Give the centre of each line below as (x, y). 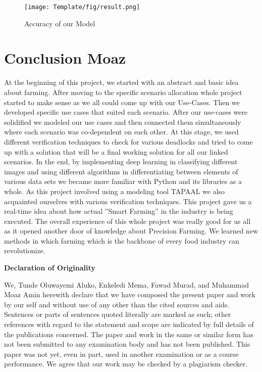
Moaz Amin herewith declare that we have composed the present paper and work (130, 294)
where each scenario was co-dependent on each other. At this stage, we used (121, 132)
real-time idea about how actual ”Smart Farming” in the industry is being (119, 211)
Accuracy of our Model (60, 23)
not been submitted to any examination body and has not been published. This (127, 344)
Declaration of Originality (50, 268)
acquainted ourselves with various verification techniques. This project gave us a (128, 201)
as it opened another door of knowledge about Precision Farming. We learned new (131, 231)
